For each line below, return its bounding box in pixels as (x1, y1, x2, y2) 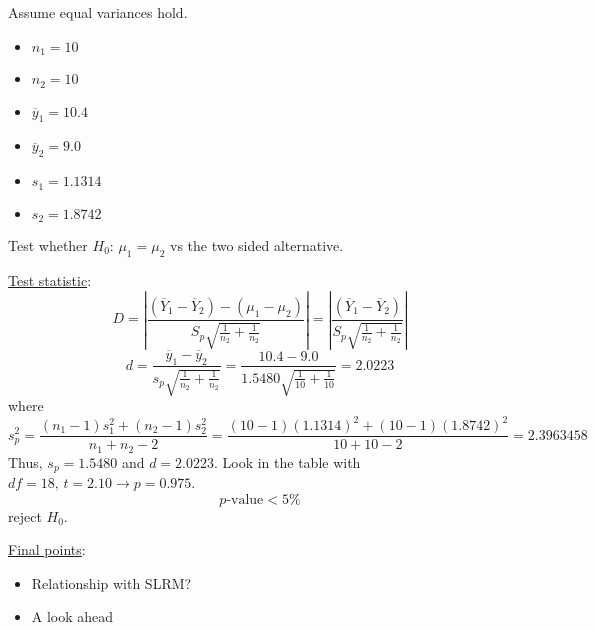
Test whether (8, 235, 88, 255)
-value (226, 492, 264, 507)
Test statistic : (8, 269, 92, 290)
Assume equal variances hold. (8, 2, 188, 22)
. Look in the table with (213, 451, 361, 472)
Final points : (8, 539, 86, 560)
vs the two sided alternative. (169, 235, 344, 255)
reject (8, 505, 42, 526)
